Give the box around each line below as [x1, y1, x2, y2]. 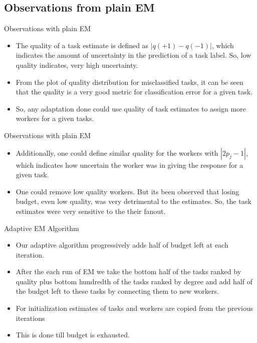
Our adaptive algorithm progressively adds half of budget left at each [16, 240, 228, 250]
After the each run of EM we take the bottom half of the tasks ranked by [16, 266, 241, 277]
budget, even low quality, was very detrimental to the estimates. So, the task [16, 196, 251, 206]
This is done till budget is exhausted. [16, 329, 130, 340]
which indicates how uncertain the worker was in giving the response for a [16, 159, 243, 170]
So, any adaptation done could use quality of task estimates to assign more [16, 103, 246, 113]
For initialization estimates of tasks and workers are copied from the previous [16, 303, 253, 313]
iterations [16, 312, 45, 323]
